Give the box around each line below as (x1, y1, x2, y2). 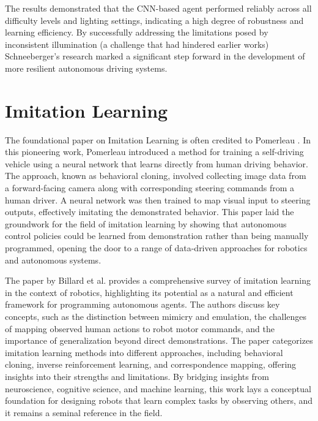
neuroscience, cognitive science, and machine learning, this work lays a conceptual (5, 382, 311, 395)
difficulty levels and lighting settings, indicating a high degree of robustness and (5, 13, 304, 26)
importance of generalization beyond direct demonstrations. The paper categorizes (5, 334, 313, 347)
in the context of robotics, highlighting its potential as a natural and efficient (5, 286, 294, 298)
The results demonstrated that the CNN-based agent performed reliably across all (5, 2, 312, 14)
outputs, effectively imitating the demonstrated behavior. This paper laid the (5, 205, 294, 218)
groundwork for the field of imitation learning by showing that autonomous (5, 217, 287, 230)
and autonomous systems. (5, 253, 102, 266)
